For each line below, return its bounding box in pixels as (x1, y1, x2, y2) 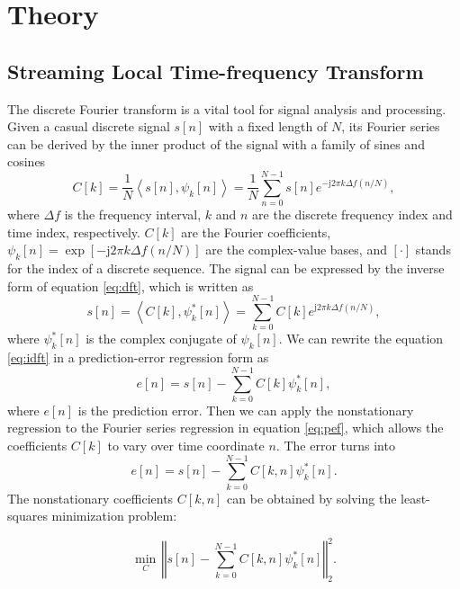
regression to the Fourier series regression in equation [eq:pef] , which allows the (7, 418, 444, 437)
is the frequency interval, (64, 205, 202, 224)
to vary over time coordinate (107, 436, 265, 455)
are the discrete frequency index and (252, 205, 453, 224)
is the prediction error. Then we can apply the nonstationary (77, 400, 414, 419)
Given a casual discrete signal (7, 117, 170, 136)
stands (415, 240, 451, 259)
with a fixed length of (208, 117, 328, 136)
